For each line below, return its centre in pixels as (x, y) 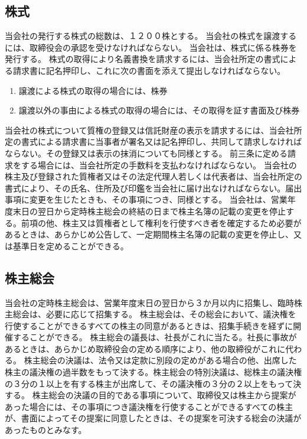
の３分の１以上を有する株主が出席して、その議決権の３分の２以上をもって (149, 383)
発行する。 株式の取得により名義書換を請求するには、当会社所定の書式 (143, 59)
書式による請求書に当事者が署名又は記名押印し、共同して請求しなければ (161, 142)
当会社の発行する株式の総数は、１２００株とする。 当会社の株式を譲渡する (151, 36)
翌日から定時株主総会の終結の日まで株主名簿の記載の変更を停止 (161, 211)
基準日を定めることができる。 (71, 245)
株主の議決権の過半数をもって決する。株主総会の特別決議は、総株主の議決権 (153, 372)
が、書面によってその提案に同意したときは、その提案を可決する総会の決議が (153, 418)
